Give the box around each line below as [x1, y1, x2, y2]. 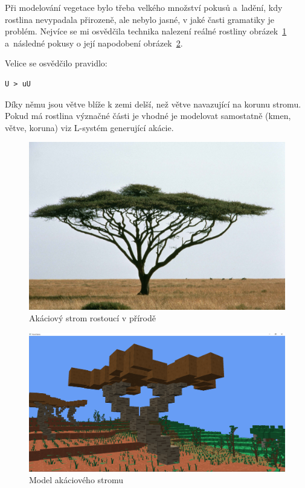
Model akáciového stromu [29, 474, 124, 486]
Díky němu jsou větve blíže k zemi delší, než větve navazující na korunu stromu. [5, 97, 301, 110]
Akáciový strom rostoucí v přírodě [29, 312, 156, 324]
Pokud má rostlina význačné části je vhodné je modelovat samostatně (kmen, [5, 109, 291, 122]
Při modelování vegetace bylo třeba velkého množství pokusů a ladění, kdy [5, 1, 283, 13]
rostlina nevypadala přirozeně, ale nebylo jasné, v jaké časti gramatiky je [5, 13, 275, 25]
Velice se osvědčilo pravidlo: [5, 57, 108, 69]
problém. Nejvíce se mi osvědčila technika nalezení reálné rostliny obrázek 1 [5, 25, 287, 37]
